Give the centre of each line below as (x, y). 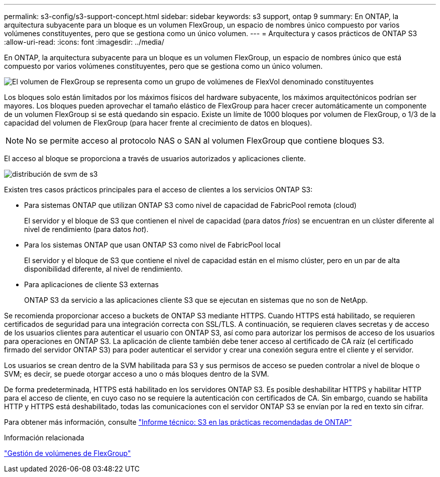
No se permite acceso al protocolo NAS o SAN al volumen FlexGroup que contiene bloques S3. (205, 141)
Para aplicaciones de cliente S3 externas (92, 284)
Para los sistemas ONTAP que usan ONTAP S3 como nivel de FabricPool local (152, 245)
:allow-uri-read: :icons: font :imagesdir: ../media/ (84, 42)
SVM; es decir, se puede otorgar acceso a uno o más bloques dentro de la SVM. (137, 374)
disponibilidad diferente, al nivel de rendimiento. (103, 269)
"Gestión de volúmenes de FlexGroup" (68, 453)
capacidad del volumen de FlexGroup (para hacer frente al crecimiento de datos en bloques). (158, 123)
